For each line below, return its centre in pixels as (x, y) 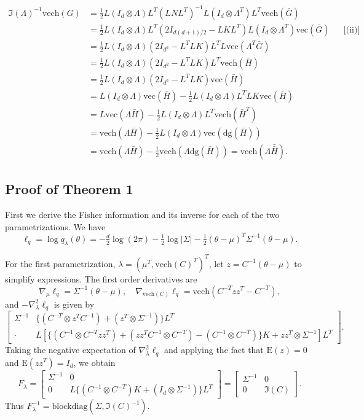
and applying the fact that (214, 350)
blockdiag (70, 407)
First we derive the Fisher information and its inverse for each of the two (142, 214)
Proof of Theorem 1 (69, 189)
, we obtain (94, 362)
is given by (74, 304)
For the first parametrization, (60, 263)
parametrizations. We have (55, 226)
